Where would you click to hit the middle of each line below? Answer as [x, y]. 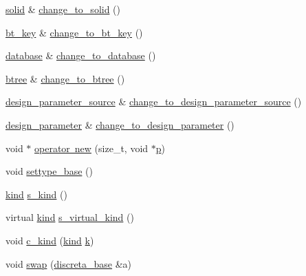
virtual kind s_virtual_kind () [70, 217]
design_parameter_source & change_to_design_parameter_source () [154, 102]
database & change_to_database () [81, 55]
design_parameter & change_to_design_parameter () [120, 124]
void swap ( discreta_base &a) [69, 263]
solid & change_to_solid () [63, 9]
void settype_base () [49, 171]
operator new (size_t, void [91, 148]
